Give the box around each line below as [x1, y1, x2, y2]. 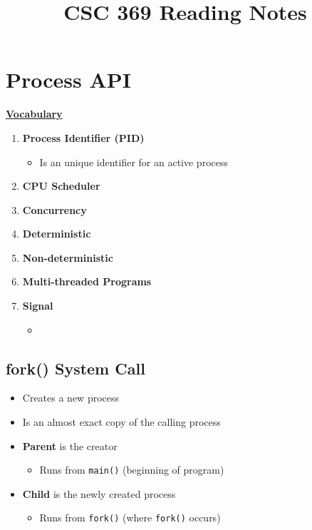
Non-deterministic [22, 250, 113, 265]
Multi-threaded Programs [22, 274, 152, 289]
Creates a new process [22, 390, 120, 405]
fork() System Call [6, 357, 145, 379]
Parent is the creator [22, 438, 118, 453]
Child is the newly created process [22, 486, 176, 501]
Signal [22, 298, 53, 313]
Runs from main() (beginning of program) [39, 462, 224, 477]
